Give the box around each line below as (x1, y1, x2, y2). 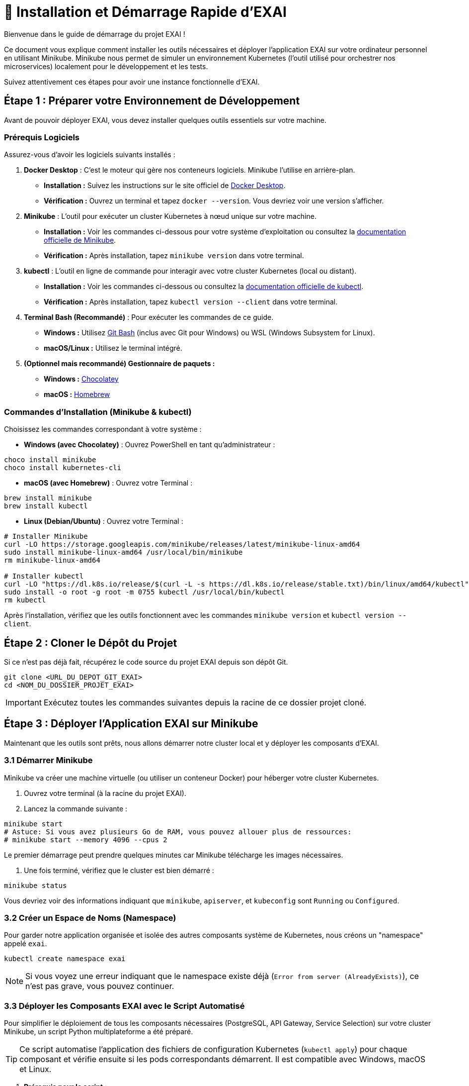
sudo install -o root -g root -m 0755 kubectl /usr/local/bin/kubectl (4, 588, 285, 596)
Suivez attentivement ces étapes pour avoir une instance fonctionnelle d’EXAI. (4, 77, 260, 86)
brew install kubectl (4, 502, 88, 510)
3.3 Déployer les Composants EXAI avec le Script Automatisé (4, 1000, 245, 1011)
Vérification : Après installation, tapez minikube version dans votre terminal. (44, 251, 304, 260)
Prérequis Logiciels (4, 132, 80, 142)
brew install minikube (4, 494, 92, 502)
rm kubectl (4, 596, 46, 604)
